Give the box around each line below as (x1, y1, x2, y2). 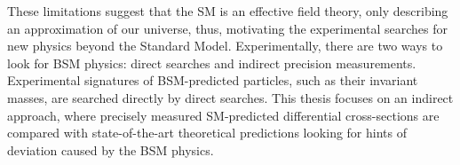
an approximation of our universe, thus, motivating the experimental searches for (7, 19, 448, 37)
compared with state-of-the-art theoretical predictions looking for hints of (7, 123, 408, 142)
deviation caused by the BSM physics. (7, 140, 214, 159)
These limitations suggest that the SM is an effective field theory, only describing (7, 2, 448, 20)
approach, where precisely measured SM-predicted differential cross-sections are (7, 106, 440, 124)
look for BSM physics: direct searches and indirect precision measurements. (7, 53, 416, 72)
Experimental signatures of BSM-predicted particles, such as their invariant (7, 71, 418, 90)
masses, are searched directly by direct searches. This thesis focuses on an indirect (7, 88, 454, 106)
